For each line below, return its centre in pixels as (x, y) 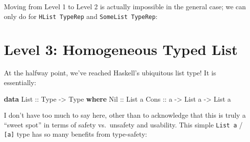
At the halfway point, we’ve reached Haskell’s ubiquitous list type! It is (110, 73)
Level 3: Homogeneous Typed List (121, 49)
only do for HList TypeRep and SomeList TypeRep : (81, 16)
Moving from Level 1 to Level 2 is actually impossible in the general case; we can (125, 6)
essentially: (20, 82)
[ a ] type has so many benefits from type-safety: (76, 134)
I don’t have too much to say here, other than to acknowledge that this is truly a (125, 115)
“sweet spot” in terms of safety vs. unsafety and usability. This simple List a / (123, 124)
